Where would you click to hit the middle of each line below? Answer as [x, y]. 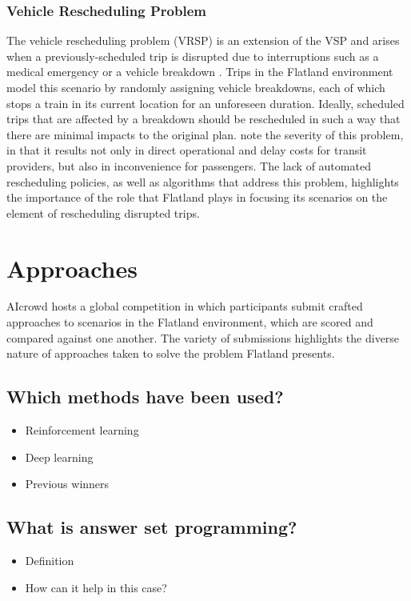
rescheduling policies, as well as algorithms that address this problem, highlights [203, 181]
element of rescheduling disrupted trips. [103, 212]
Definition [50, 561]
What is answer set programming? [152, 527]
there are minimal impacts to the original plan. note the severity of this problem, [205, 134]
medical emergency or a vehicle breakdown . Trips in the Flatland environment [200, 72]
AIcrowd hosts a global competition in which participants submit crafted [185, 306]
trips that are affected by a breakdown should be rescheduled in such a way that [204, 119]
